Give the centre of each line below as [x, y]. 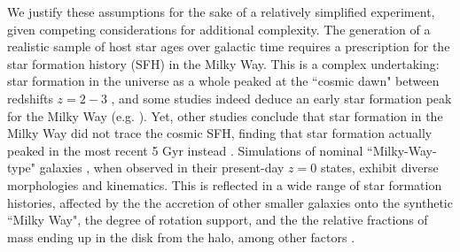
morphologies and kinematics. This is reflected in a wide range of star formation [225, 184]
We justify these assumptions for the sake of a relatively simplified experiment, [221, 11]
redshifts [30, 98]
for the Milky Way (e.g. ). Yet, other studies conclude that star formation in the [225, 115]
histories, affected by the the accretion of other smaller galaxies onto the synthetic [230, 202]
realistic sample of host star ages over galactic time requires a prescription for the [229, 46]
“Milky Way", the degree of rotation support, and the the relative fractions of [218, 220]
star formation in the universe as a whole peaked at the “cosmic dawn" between [223, 81]
